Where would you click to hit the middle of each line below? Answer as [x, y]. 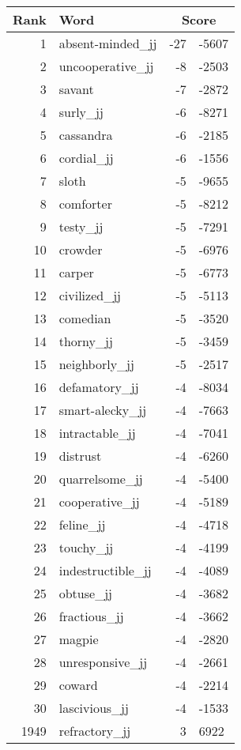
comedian [85, 318]
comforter [85, 204]
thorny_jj [86, 341]
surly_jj [81, 112]
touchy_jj [86, 547]
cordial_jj [86, 158]
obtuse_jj [85, 593]
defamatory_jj [99, 387]
